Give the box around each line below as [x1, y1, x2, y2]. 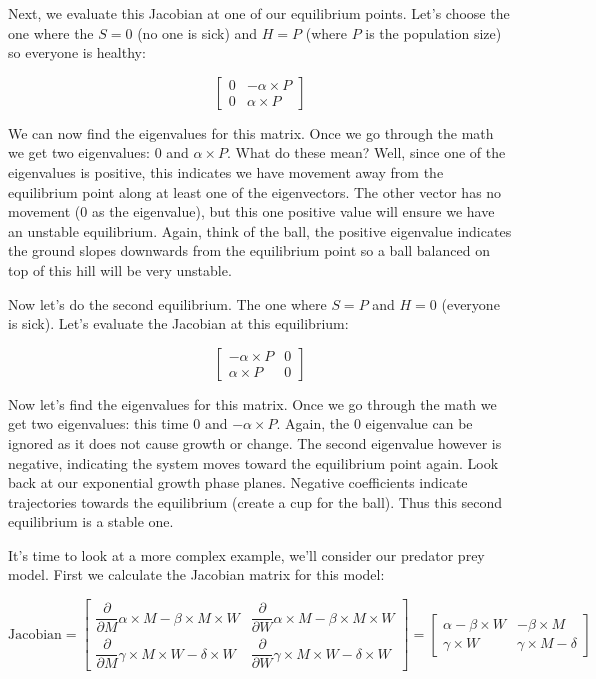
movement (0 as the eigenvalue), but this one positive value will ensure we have [8, 201, 495, 222]
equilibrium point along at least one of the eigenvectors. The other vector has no [8, 181, 502, 202]
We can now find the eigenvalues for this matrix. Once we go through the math [8, 122, 494, 143]
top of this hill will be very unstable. [8, 259, 232, 280]
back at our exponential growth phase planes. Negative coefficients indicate [8, 472, 468, 493]
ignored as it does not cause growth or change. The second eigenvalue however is [8, 432, 502, 453]
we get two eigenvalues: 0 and [8, 142, 189, 163]
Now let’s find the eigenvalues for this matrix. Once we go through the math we [8, 393, 497, 414]
